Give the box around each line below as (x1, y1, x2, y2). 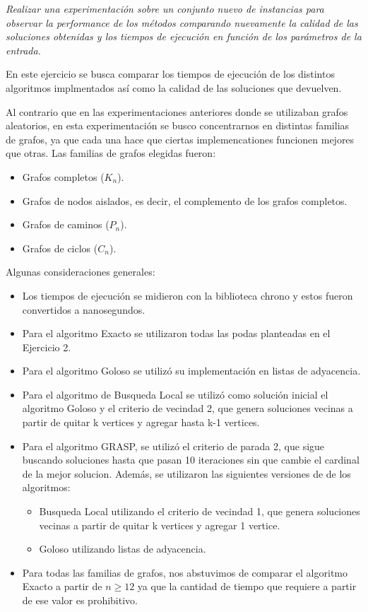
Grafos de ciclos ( (22, 240, 98, 255)
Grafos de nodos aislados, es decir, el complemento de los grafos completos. (22, 193, 348, 208)
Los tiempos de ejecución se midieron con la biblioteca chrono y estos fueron (22, 288, 353, 302)
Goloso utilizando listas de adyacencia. (39, 541, 206, 556)
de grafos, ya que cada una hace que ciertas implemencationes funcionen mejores (6, 131, 355, 146)
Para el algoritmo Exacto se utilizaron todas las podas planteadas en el (22, 326, 331, 341)
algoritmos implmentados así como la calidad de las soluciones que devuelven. (6, 80, 342, 95)
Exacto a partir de (22, 579, 102, 594)
